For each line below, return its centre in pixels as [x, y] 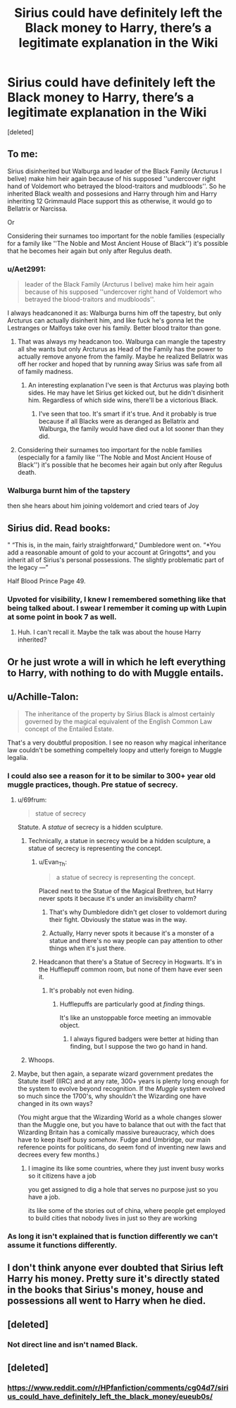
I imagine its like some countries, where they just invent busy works [126, 1168]
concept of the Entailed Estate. [69, 729]
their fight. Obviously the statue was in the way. [118, 919]
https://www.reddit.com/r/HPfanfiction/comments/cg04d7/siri [118, 1388]
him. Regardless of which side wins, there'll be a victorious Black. [123, 400]
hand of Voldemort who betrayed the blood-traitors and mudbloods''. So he [117, 186]
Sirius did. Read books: [59, 528]
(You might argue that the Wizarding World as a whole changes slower [120, 1117]
